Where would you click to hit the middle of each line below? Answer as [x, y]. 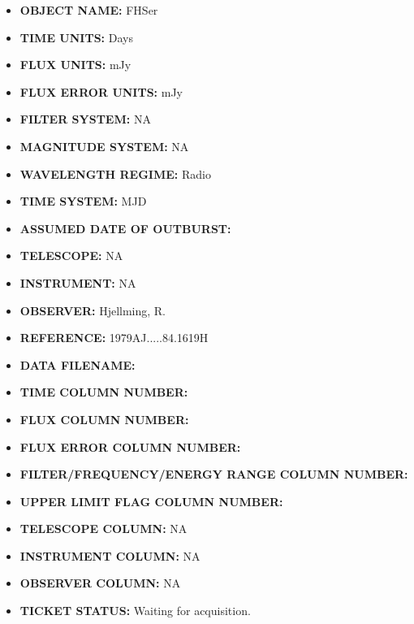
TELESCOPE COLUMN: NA [103, 529]
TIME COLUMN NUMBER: [104, 392]
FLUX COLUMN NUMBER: [104, 419]
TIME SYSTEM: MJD [83, 201]
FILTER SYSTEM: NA [85, 119]
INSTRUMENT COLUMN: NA [110, 555]
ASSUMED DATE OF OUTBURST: [125, 228]
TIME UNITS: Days [76, 37]
